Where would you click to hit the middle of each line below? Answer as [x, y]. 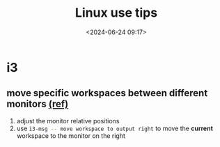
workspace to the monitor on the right [71, 136]
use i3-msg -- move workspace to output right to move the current [115, 128]
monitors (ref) [38, 104]
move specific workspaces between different [107, 93]
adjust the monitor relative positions [68, 121]
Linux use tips [116, 13]
